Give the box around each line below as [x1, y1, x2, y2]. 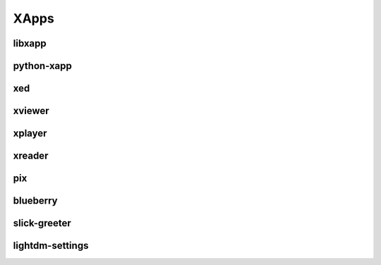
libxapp [13, 37, 47, 49]
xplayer [13, 128, 47, 140]
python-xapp [13, 60, 72, 72]
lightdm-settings [13, 240, 89, 252]
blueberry [13, 195, 58, 207]
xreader [13, 150, 49, 162]
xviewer [13, 105, 49, 117]
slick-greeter [13, 217, 72, 229]
